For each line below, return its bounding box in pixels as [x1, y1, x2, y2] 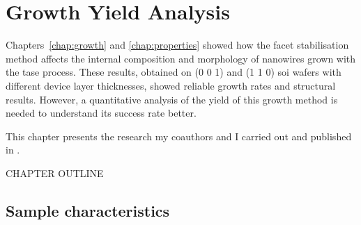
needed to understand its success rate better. [6, 106, 197, 120]
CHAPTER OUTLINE [6, 165, 104, 180]
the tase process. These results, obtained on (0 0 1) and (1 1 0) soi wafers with [6, 65, 341, 79]
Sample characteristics [6, 199, 170, 221]
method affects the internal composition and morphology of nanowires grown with [6, 51, 356, 65]
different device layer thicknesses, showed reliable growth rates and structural [6, 78, 336, 92]
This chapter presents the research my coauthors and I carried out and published [6, 128, 352, 143]
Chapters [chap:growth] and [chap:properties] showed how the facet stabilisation [6, 37, 349, 52]
